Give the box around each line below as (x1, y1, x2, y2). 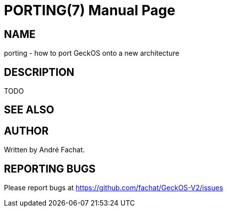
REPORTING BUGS (4, 162, 96, 175)
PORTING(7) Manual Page (4, 2, 176, 19)
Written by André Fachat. (4, 145, 85, 154)
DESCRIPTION (4, 66, 75, 78)
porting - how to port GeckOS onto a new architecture (4, 49, 180, 58)
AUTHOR (4, 124, 49, 137)
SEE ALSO (4, 104, 54, 116)
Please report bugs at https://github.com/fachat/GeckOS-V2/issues (4, 183, 223, 192)
